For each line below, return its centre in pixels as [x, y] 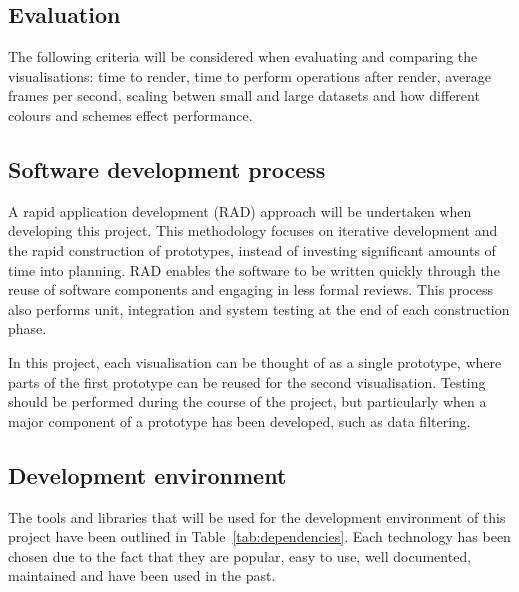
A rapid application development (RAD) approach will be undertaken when [240, 210]
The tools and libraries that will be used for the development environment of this [257, 516]
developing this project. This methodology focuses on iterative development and [253, 230]
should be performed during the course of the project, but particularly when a [247, 401]
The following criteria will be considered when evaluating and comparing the [243, 56]
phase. [27, 328]
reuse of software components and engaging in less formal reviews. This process [250, 289]
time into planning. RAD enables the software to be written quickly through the [254, 269]
